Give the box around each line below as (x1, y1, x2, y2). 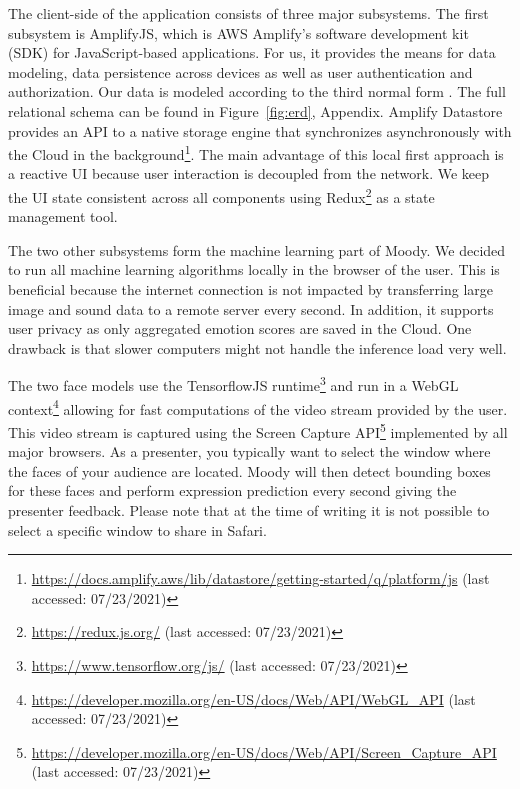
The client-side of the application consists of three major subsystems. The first (8, 3, 489, 23)
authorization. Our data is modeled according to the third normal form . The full (8, 81, 506, 102)
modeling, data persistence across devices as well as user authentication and (8, 61, 473, 82)
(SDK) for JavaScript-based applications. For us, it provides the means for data (8, 42, 496, 63)
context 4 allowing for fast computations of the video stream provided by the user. (8, 395, 508, 419)
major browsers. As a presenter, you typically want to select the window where (8, 441, 491, 462)
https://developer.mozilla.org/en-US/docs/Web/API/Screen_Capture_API (31, 741, 497, 762)
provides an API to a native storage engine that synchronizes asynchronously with (8, 120, 512, 141)
